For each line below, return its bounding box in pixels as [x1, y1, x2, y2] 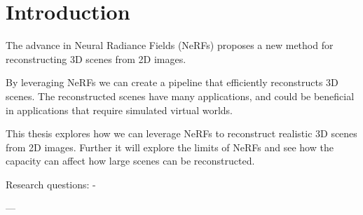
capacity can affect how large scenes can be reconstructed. [6, 153, 255, 168]
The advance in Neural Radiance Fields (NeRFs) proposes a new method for [6, 38, 334, 53]
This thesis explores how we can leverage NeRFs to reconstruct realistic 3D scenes [6, 126, 357, 141]
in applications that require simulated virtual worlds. [6, 102, 233, 117]
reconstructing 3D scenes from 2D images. [6, 51, 186, 66]
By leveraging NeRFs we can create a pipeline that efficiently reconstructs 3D [6, 75, 338, 90]
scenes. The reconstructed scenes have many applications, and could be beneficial [6, 88, 355, 103]
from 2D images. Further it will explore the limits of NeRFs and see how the [6, 139, 334, 154]
